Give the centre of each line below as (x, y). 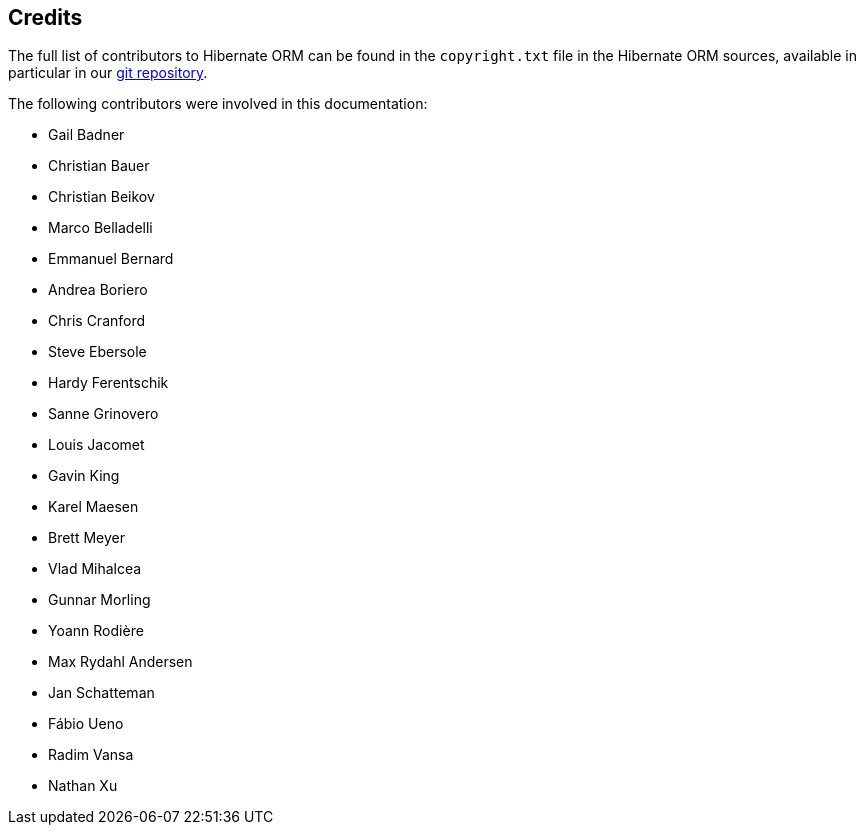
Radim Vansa (91, 755)
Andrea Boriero (98, 290)
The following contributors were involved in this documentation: (218, 104)
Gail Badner (86, 135)
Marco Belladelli (100, 228)
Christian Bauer (99, 166)
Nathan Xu (83, 786)
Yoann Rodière (96, 631)
